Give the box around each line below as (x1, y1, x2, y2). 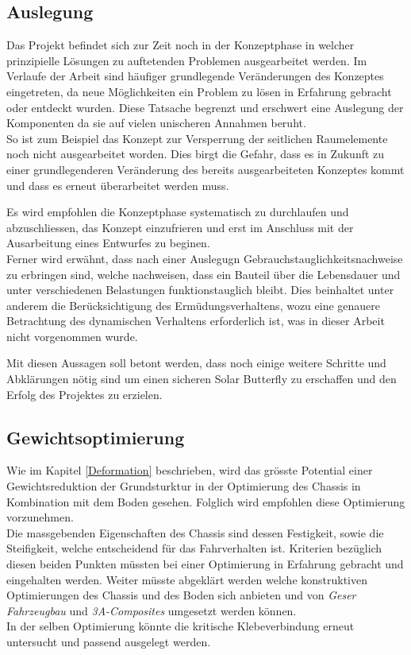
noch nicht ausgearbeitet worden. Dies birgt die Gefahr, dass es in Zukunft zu (6, 145, 385, 162)
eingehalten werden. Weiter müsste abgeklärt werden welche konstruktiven (6, 571, 368, 587)
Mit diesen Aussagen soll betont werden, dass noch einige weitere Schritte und (6, 355, 386, 371)
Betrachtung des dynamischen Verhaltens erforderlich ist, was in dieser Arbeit (6, 312, 385, 329)
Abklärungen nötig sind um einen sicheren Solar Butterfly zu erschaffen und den (6, 370, 397, 387)
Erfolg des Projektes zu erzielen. (6, 386, 163, 402)
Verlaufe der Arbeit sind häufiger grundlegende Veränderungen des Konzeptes (6, 68, 384, 84)
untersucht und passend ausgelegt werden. (6, 634, 211, 649)
